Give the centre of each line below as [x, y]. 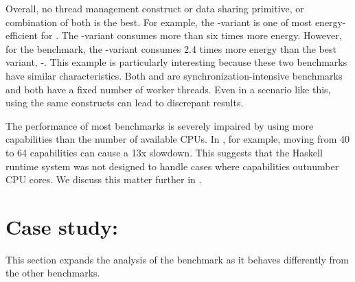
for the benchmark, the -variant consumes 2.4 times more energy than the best [171, 48]
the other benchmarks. [53, 273]
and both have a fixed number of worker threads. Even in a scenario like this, [168, 89]
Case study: [62, 226]
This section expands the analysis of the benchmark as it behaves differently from [177, 259]
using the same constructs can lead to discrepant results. [125, 103]
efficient [22, 35]
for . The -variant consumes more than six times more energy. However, [191, 35]
